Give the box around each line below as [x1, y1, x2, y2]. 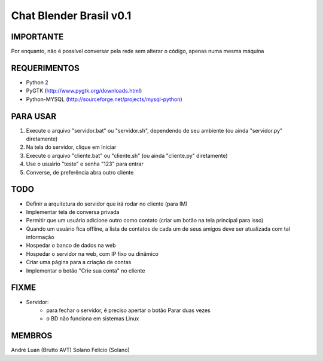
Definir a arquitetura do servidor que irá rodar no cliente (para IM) [26, 200, 188, 207]
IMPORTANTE [11, 32, 64, 42]
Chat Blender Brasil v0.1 [11, 9, 132, 22]
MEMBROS [11, 331, 53, 341]
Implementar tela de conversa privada [26, 208, 120, 215]
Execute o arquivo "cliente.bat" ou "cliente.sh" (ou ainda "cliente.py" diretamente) [26, 152, 228, 159]
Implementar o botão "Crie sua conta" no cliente [26, 267, 145, 274]
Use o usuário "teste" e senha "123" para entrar [26, 160, 144, 167]
